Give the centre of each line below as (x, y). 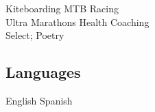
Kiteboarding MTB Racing (62, 8)
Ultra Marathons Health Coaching (77, 22)
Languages (43, 72)
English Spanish (39, 100)
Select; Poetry (35, 35)
